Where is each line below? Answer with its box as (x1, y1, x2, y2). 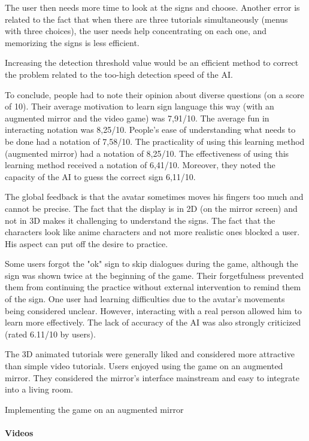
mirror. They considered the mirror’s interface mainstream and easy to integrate (5, 371, 299, 384)
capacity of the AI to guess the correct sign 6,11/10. (5, 170, 196, 183)
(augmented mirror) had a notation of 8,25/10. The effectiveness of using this (5, 147, 289, 159)
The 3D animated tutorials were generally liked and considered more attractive (5, 348, 295, 360)
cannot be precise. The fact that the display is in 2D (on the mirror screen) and (5, 202, 298, 214)
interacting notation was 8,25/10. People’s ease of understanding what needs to (5, 123, 296, 136)
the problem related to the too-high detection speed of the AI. (5, 68, 233, 80)
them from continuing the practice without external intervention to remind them (5, 281, 301, 293)
